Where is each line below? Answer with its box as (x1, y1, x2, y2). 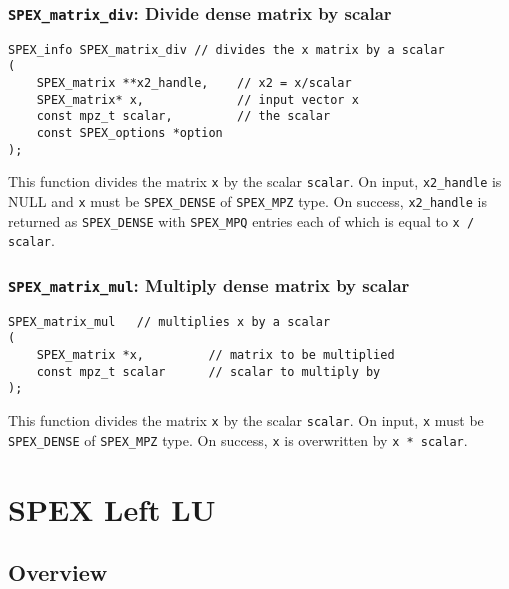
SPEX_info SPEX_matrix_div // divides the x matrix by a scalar (8, 42, 445, 57)
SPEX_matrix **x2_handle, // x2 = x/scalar (36, 76, 352, 91)
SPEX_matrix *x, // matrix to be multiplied (36, 348, 395, 363)
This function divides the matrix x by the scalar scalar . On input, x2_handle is (8, 171, 502, 192)
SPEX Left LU (8, 488, 216, 529)
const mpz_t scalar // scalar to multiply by (36, 364, 381, 379)
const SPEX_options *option (36, 126, 223, 141)
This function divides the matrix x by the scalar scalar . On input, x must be (8, 410, 484, 431)
